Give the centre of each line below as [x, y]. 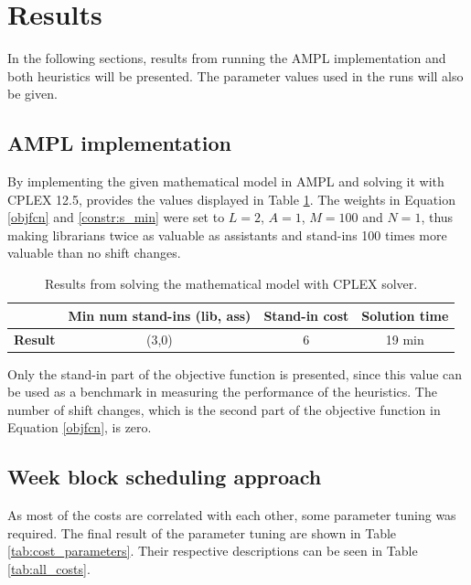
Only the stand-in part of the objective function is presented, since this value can [235, 373]
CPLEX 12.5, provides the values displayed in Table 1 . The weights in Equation [231, 199]
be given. [32, 94]
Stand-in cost [306, 315]
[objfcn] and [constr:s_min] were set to [116, 217]
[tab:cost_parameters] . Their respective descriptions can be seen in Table [213, 551]
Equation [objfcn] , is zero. [80, 427]
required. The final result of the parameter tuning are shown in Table [202, 532]
